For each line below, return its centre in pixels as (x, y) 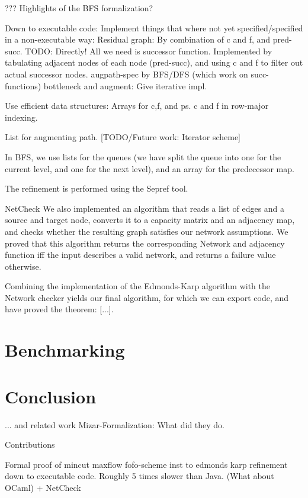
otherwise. (23, 266)
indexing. (21, 117)
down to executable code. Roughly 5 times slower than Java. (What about (139, 476)
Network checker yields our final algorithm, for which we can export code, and (147, 297)
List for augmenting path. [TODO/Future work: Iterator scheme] (123, 137)
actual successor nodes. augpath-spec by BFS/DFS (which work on (126, 74)
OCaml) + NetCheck (43, 487)
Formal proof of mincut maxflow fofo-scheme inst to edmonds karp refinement (146, 464)
